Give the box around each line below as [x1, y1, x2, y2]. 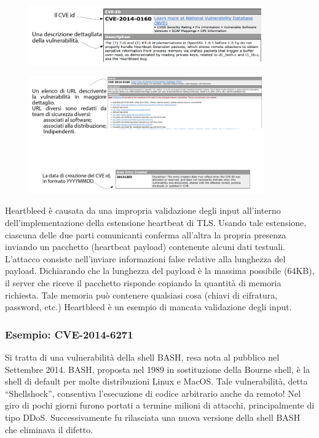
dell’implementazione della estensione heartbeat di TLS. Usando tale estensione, [5, 216, 307, 229]
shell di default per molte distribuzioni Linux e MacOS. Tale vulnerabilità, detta [5, 375, 308, 388]
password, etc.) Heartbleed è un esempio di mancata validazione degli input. [5, 300, 292, 313]
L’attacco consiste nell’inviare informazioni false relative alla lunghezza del [5, 252, 286, 265]
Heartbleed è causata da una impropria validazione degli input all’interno [5, 204, 281, 217]
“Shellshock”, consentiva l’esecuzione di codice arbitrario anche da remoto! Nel [5, 386, 301, 399]
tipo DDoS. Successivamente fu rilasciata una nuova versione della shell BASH [5, 410, 301, 423]
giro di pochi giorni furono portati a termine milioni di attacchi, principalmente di [5, 399, 315, 412]
